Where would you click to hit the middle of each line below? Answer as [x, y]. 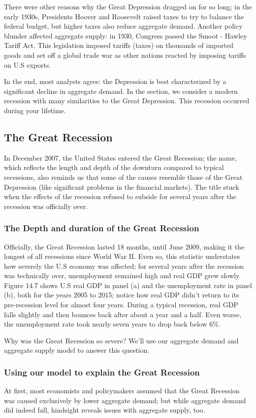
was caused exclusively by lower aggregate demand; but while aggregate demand [125, 400]
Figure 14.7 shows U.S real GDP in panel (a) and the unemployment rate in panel [128, 285]
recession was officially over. [46, 206]
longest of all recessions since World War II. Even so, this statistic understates [122, 256]
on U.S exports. [28, 64]
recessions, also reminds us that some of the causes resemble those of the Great [123, 177]
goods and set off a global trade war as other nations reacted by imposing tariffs [125, 55]
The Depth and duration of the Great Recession [102, 228]
